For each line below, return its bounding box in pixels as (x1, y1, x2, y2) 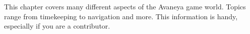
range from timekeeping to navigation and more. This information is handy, (4, 11, 238, 21)
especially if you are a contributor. (4, 21, 110, 31)
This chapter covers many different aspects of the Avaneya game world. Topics (4, 1, 246, 11)
